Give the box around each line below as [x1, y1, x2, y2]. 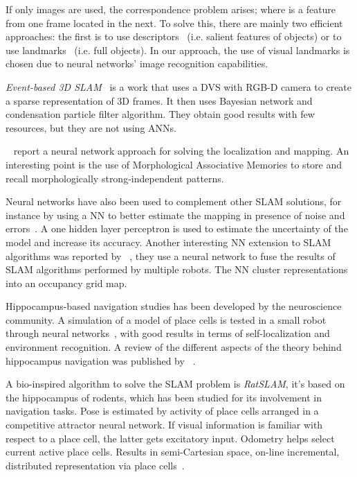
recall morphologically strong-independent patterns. [6, 171, 224, 185]
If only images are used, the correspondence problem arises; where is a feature [6, 2, 336, 16]
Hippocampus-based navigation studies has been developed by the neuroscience [6, 299, 342, 313]
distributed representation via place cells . [6, 458, 185, 472]
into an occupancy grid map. [6, 275, 127, 290]
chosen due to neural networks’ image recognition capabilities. [6, 56, 268, 71]
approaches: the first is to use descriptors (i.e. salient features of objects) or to [6, 29, 342, 44]
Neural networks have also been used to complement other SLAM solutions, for [6, 194, 342, 209]
